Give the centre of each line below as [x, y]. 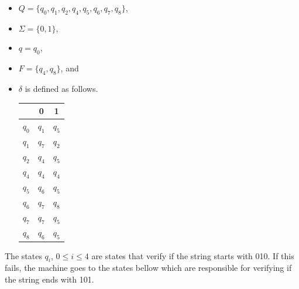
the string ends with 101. [49, 279]
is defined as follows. [61, 88]
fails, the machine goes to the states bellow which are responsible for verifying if [148, 268]
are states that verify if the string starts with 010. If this [193, 255]
